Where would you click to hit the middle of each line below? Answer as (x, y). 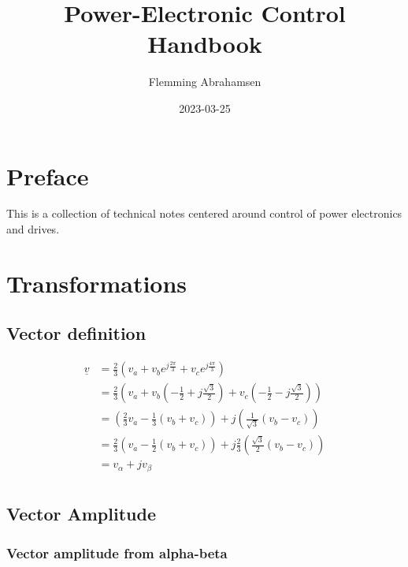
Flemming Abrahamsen (205, 82)
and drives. (33, 229)
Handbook (205, 44)
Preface (48, 175)
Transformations (97, 283)
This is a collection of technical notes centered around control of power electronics (204, 213)
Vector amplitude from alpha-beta (117, 552)
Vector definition (76, 333)
